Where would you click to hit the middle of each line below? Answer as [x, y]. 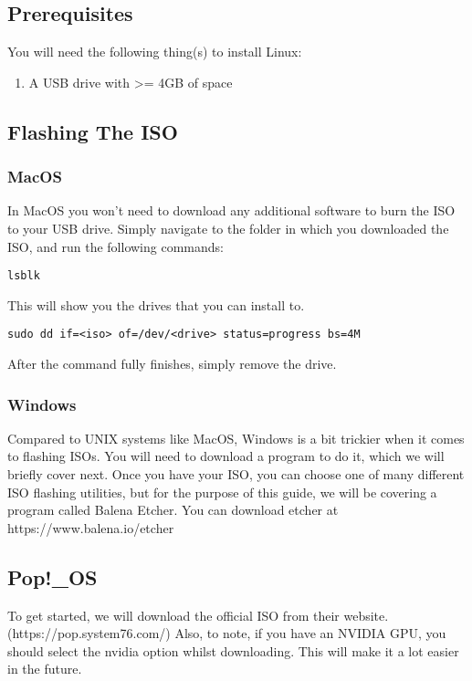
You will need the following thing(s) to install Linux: [155, 52]
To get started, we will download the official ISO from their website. [198, 615]
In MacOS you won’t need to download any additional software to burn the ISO [231, 210]
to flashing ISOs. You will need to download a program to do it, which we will [226, 456]
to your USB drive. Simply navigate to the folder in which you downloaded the [228, 228]
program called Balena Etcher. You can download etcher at [173, 510]
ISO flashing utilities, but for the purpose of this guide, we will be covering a [222, 492]
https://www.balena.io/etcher [91, 527]
